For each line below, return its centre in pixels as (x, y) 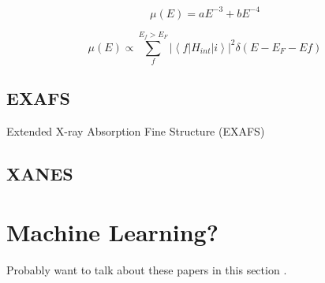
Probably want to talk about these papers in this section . (147, 269)
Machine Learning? (112, 231)
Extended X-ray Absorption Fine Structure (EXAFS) (136, 131)
